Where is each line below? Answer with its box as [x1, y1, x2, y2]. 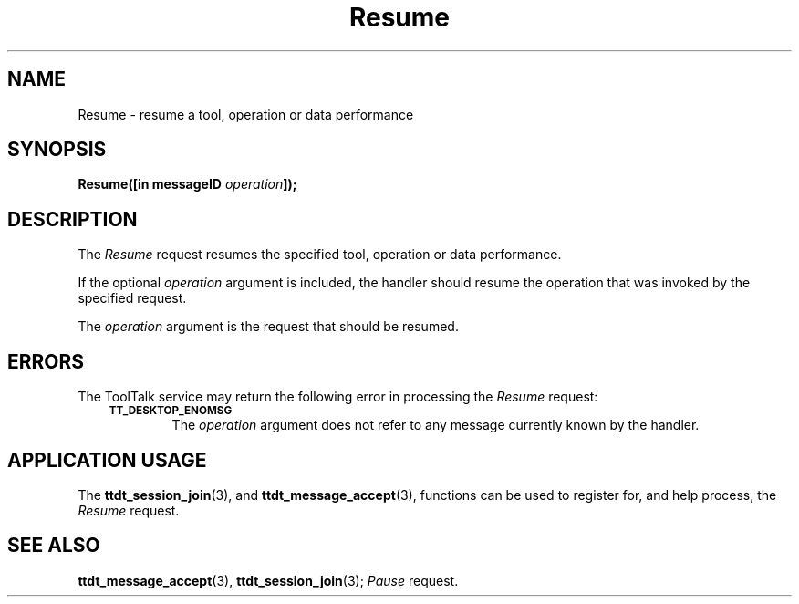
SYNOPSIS [7, 138, 107, 161]
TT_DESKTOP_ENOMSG [109, 404, 233, 418]
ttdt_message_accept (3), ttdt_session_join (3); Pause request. [78, 572, 459, 588]
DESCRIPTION [7, 207, 138, 231]
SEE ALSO [7, 534, 100, 557]
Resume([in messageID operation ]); [78, 176, 297, 193]
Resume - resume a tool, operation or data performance [78, 106, 414, 122]
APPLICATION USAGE [7, 448, 207, 472]
